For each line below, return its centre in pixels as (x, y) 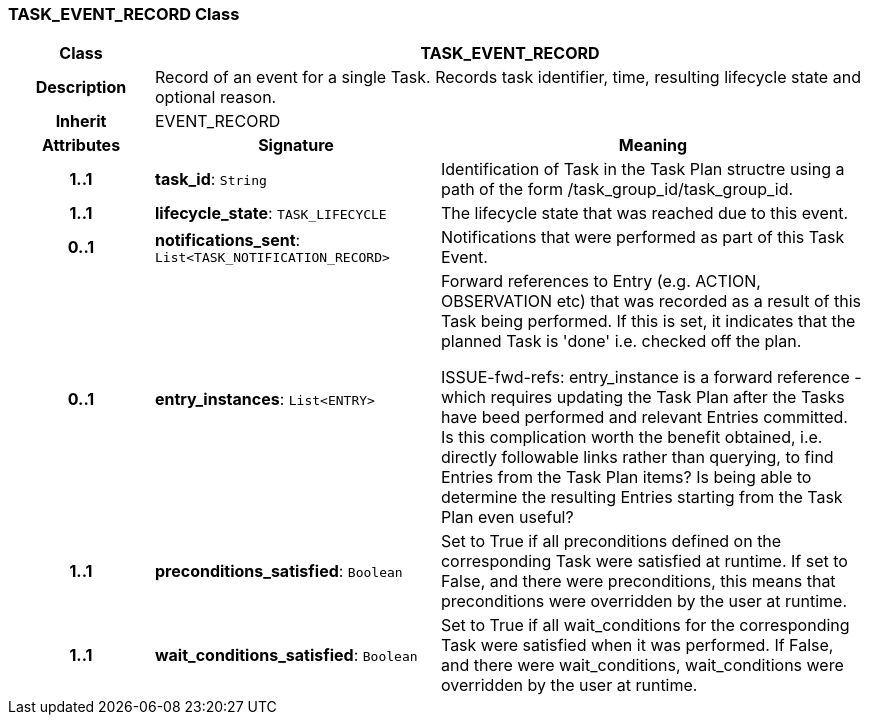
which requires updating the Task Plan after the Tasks (642, 397)
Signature (296, 145)
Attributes (81, 145)
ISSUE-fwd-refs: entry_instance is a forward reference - (651, 377)
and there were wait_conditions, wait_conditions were (642, 665)
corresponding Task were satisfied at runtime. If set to (644, 561)
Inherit (81, 121)
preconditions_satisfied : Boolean (278, 571)
